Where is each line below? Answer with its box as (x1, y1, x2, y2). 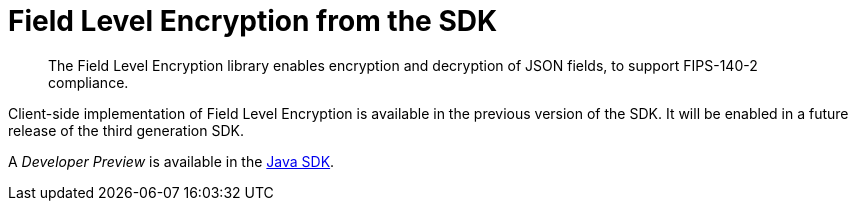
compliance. (48, 73, 129, 91)
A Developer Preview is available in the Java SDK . (8, 152, 335, 170)
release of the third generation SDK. (8, 121, 244, 139)
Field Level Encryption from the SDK (8, 4, 498, 38)
